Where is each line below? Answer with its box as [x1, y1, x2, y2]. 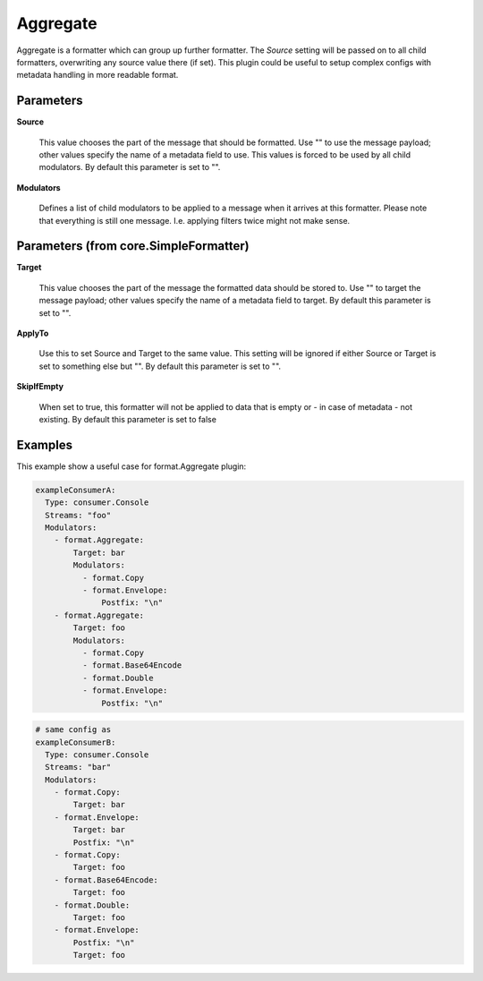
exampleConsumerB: [35, 737, 116, 747]
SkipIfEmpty [16, 381, 64, 392]
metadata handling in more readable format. [16, 70, 179, 81]
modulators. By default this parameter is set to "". [38, 162, 221, 173]
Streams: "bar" [45, 762, 112, 772]
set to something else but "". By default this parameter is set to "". [38, 361, 282, 371]
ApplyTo [16, 328, 49, 339]
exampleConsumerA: [35, 484, 116, 495]
